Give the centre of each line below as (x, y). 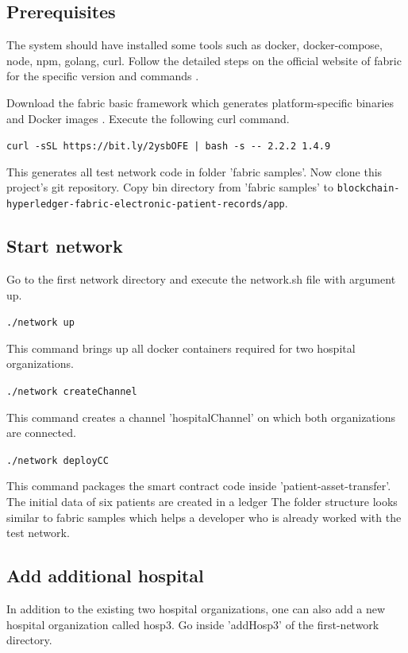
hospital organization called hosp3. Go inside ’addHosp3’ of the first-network (193, 624)
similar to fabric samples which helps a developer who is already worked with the (204, 517)
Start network (65, 246)
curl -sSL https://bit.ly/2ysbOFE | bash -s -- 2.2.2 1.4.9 (169, 147)
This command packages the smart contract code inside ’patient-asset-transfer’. (199, 486)
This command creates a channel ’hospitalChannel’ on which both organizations (201, 417)
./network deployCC (58, 460)
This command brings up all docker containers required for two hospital (181, 348)
